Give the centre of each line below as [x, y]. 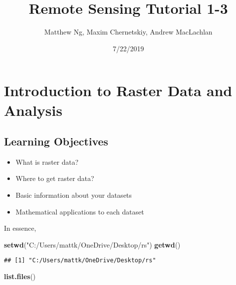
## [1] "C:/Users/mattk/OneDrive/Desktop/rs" [80, 261]
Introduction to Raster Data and [118, 90]
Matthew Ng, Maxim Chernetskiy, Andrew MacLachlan [128, 32]
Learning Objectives [56, 141]
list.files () [20, 276]
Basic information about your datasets [74, 195]
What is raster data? [47, 161]
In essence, [20, 228]
